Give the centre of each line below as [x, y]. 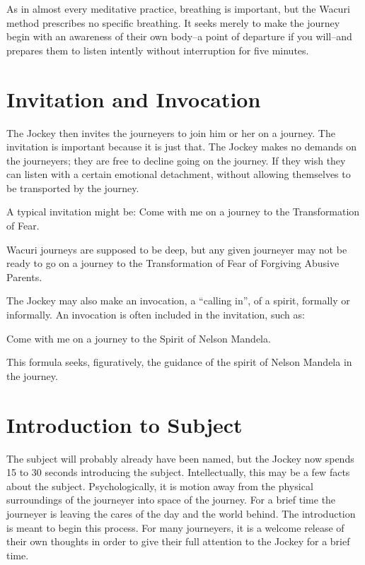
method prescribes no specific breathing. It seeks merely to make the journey [173, 22]
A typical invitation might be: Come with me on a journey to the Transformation [183, 212]
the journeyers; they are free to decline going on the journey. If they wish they [176, 160]
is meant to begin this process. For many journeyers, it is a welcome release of [175, 527]
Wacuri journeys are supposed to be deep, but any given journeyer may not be [177, 249]
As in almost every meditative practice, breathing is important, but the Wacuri [178, 8]
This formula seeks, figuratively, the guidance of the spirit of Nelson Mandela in [179, 362]
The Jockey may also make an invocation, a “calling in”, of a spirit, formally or [178, 301]
